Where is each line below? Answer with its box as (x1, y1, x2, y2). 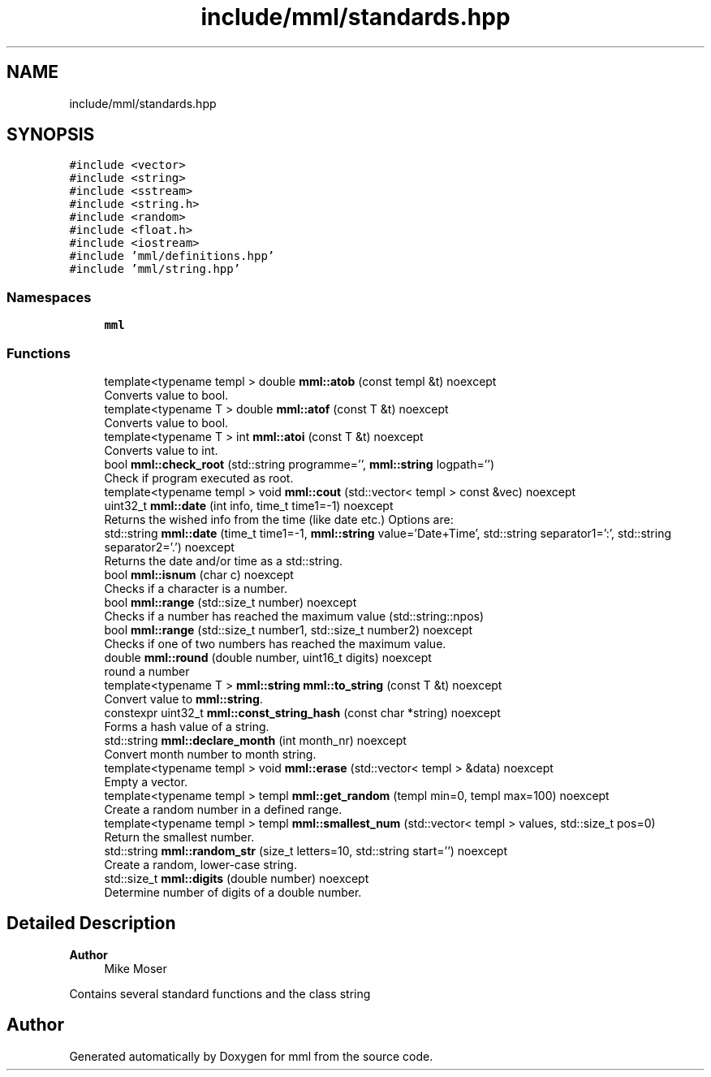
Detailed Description (6, 913, 176, 934)
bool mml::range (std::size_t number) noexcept (104, 595, 357, 609)
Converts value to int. (104, 443, 218, 457)
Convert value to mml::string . (104, 691, 263, 706)
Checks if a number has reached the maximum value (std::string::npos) (104, 608, 485, 623)
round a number (104, 664, 190, 678)
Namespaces (6, 288, 92, 305)
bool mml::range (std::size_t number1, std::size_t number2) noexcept (104, 622, 473, 637)
